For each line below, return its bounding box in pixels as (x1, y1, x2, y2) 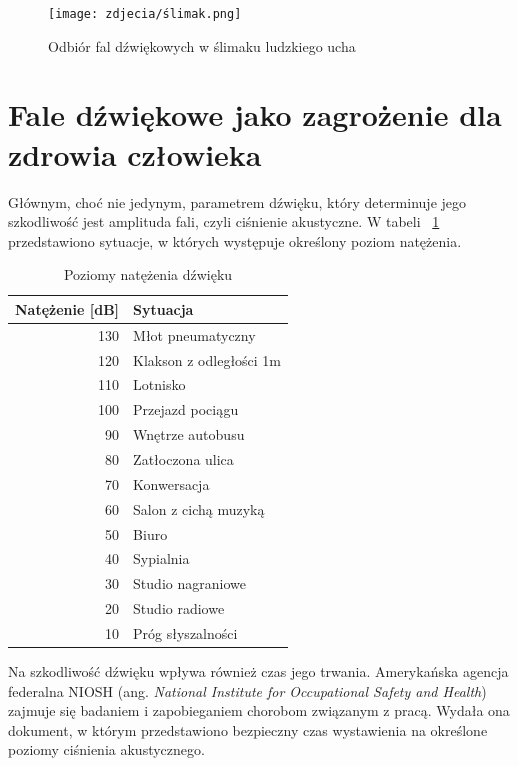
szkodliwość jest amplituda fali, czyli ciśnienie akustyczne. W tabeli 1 (8, 211, 440, 232)
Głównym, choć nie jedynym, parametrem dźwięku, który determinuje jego (8, 191, 467, 212)
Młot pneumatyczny (133, 324, 256, 345)
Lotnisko (133, 374, 186, 395)
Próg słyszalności (133, 622, 238, 643)
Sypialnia (133, 548, 190, 569)
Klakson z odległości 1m (133, 349, 282, 370)
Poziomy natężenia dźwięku (63, 264, 233, 285)
